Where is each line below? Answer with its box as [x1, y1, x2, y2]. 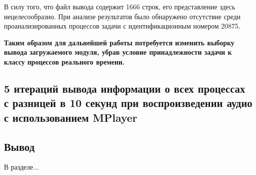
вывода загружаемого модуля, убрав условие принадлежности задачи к [4, 47, 232, 57]
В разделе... [4, 162, 39, 172]
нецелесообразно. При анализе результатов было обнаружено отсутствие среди [4, 11, 241, 21]
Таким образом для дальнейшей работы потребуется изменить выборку [4, 37, 235, 47]
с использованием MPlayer [4, 109, 138, 125]
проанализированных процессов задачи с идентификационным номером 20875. [4, 21, 241, 31]
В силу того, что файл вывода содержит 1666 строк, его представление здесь [4, 1, 235, 11]
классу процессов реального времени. [4, 56, 125, 67]
